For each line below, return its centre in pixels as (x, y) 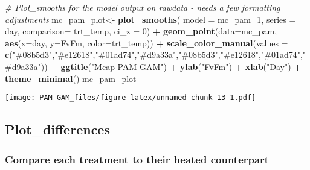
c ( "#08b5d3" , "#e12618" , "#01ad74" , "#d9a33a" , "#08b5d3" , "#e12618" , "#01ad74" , (154, 55)
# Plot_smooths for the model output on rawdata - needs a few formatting (143, 7)
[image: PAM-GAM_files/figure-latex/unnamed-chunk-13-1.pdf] (131, 98)
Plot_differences (57, 129)
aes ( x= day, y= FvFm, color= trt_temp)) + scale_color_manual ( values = (147, 42)
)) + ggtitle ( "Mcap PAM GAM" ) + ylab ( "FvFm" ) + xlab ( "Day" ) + (171, 66)
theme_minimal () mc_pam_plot (71, 78)
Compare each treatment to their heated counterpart (137, 159)
